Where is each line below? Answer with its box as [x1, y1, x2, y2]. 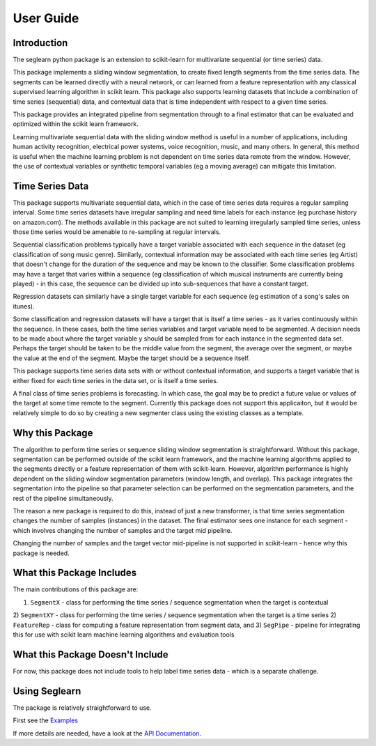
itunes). [13, 302, 35, 310]
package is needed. [13, 549, 70, 557]
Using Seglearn [13, 685, 81, 697]
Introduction [13, 37, 68, 49]
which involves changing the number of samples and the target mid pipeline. [13, 526, 233, 534]
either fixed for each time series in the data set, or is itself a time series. [13, 376, 219, 384]
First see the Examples [13, 716, 79, 724]
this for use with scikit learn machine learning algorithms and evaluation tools [13, 630, 235, 639]
